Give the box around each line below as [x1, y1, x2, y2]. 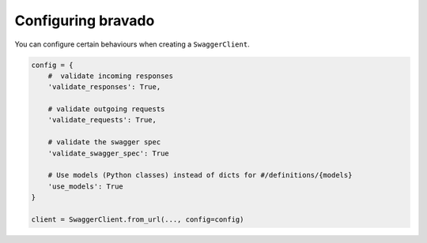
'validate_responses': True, [47, 83, 161, 92]
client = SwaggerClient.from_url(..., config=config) [31, 215, 244, 224]
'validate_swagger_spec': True [47, 148, 169, 158]
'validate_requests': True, [47, 115, 157, 125]
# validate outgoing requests [47, 105, 165, 114]
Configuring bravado [14, 12, 155, 29]
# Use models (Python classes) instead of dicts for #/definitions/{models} [47, 170, 353, 180]
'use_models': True [47, 181, 124, 191]
